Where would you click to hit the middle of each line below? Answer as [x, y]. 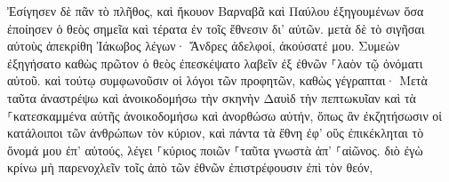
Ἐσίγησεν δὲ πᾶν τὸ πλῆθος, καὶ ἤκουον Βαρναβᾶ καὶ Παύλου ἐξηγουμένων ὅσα [216, 11]
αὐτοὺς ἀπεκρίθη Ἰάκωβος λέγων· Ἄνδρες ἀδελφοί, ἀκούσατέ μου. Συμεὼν [204, 46]
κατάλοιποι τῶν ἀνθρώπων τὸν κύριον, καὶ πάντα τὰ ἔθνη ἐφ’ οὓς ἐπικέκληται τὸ [216, 133]
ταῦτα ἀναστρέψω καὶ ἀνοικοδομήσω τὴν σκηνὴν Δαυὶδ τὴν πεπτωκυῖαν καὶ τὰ [212, 97]
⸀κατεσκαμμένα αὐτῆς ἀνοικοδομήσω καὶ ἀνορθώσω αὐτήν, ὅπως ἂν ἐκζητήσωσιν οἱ [225, 115]
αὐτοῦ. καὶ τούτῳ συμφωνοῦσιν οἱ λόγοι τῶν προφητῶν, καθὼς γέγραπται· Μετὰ [217, 80]
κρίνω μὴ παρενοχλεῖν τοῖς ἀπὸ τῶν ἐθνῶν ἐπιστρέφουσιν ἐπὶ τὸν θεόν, [190, 167]
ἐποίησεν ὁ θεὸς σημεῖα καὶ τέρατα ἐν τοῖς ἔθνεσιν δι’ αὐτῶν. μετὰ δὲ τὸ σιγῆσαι [216, 28]
